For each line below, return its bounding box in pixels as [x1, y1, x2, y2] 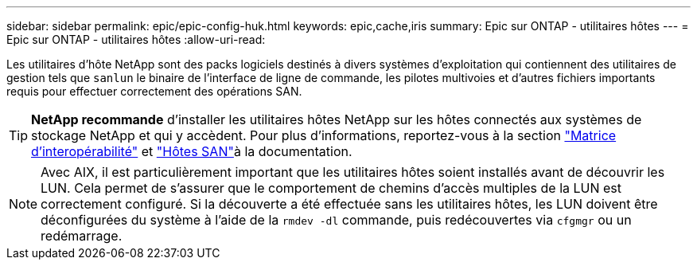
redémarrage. [41, 228, 123, 244]
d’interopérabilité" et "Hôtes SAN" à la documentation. [31, 143, 352, 159]
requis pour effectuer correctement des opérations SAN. [6, 84, 302, 98]
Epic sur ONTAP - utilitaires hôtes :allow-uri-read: [6, 33, 266, 46]
